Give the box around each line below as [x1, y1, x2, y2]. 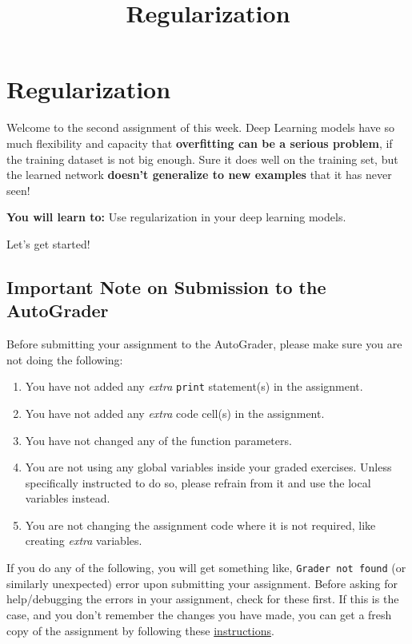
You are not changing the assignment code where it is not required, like [25, 516, 376, 533]
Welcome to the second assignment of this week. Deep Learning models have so [6, 119, 394, 136]
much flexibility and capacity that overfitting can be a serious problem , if [6, 134, 393, 151]
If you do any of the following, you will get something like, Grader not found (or [6, 559, 406, 576]
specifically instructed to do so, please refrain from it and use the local [25, 474, 371, 491]
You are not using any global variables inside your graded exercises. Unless [25, 459, 392, 475]
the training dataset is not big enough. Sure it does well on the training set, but [6, 150, 398, 167]
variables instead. [25, 490, 110, 507]
